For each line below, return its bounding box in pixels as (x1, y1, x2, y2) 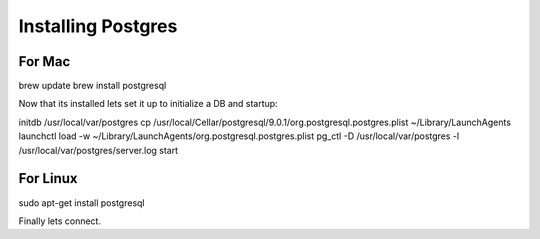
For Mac (18, 53, 71, 70)
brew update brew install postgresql (18, 80, 167, 92)
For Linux (18, 170, 79, 187)
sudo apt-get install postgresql (18, 196, 145, 209)
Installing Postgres (18, 15, 178, 37)
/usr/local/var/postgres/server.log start (18, 144, 179, 156)
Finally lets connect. (18, 215, 102, 227)
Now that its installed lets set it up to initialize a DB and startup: (18, 98, 279, 110)
